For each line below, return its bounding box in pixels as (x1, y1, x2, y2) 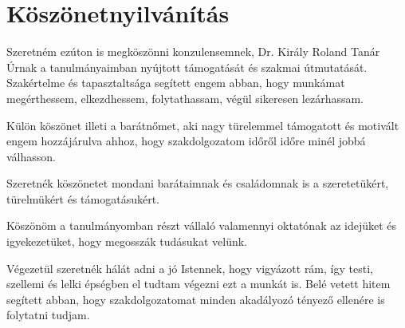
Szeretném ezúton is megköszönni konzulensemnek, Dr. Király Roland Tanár (6, 43, 380, 60)
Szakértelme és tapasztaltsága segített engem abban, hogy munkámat (6, 74, 345, 91)
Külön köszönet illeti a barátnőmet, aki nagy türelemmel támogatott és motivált (6, 117, 399, 133)
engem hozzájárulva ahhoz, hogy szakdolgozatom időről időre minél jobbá (6, 132, 366, 149)
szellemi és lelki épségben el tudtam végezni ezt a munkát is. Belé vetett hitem (6, 275, 391, 292)
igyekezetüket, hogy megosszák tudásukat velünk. (6, 233, 247, 250)
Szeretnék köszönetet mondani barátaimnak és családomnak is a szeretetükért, (6, 175, 389, 192)
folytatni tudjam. (6, 306, 90, 323)
